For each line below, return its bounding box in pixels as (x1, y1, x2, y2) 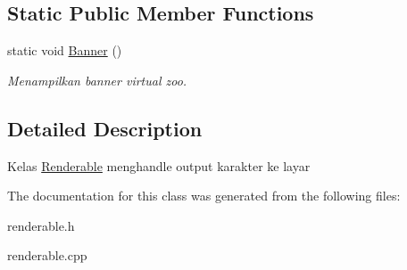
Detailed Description (7, 114, 203, 142)
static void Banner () (7, 41, 122, 60)
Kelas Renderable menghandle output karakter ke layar (7, 156, 311, 175)
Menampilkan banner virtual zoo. (7, 70, 187, 89)
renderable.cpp (7, 246, 87, 265)
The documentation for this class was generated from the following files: (7, 186, 401, 205)
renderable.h (7, 216, 75, 234)
